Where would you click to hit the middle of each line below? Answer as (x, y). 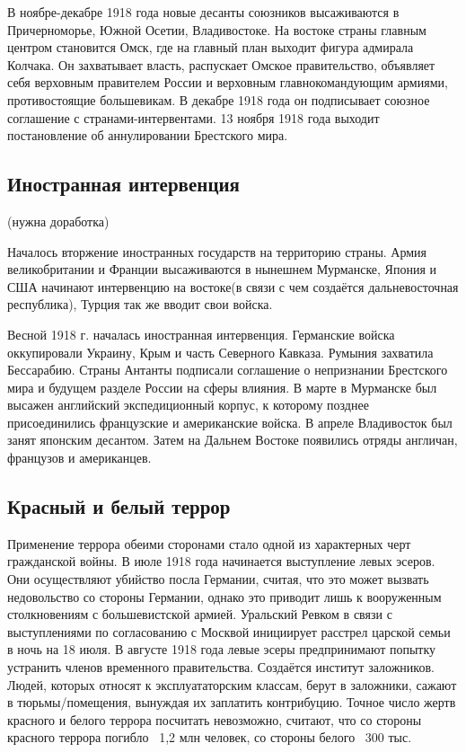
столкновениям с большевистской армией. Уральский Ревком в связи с (200, 614)
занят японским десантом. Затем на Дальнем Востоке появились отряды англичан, (233, 440)
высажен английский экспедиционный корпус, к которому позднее (188, 405)
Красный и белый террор (119, 506)
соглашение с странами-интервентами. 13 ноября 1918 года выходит (193, 117)
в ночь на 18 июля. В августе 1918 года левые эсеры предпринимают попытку (222, 649)
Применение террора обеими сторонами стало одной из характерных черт (209, 543)
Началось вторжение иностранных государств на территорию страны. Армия (217, 251)
